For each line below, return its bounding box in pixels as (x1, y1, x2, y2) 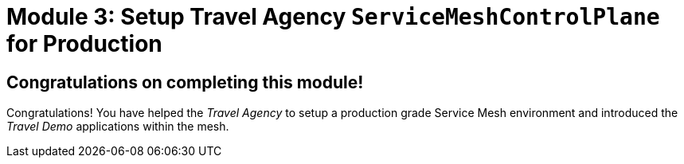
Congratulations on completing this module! (6, 72, 364, 92)
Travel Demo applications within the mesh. (6, 119, 229, 134)
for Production (6, 30, 162, 57)
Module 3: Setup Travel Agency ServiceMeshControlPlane (6, 3, 660, 30)
